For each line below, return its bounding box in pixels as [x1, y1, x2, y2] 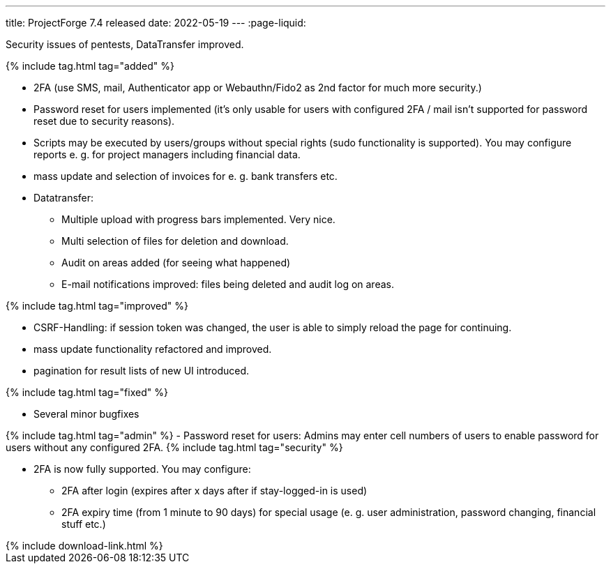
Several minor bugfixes [33, 408, 139, 420]
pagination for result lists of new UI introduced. [33, 365, 250, 377]
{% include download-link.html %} [6, 540, 163, 552]
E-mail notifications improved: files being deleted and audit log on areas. [61, 278, 394, 290]
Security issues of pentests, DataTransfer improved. [6, 38, 244, 50]
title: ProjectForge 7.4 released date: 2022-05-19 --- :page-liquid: [6, 17, 306, 29]
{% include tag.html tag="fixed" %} [6, 386, 168, 398]
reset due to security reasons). [33, 115, 175, 127]
